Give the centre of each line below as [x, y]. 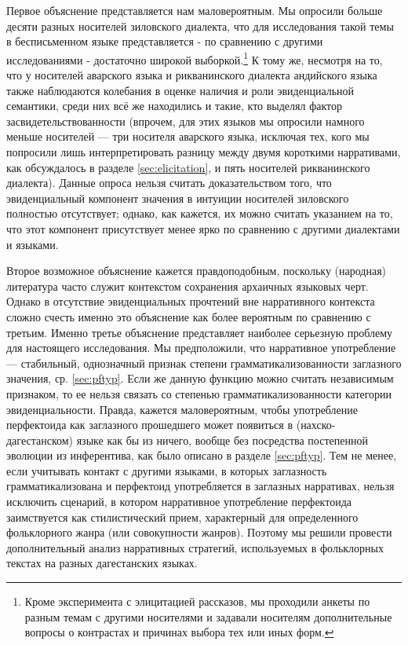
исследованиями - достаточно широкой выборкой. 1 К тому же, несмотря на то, [195, 58]
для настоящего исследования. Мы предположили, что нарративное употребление [201, 348]
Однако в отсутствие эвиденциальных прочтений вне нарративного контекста [191, 301]
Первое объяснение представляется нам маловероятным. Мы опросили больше [195, 10]
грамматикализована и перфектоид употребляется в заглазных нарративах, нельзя [200, 486]
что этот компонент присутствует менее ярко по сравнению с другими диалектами [203, 228]
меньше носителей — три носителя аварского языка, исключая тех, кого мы [188, 136]
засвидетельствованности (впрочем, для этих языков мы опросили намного [186, 121]
